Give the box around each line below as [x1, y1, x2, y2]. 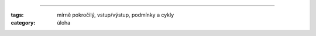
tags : [11, 11, 24, 18]
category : [11, 19, 36, 26]
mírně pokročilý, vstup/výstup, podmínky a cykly [57, 11, 174, 18]
